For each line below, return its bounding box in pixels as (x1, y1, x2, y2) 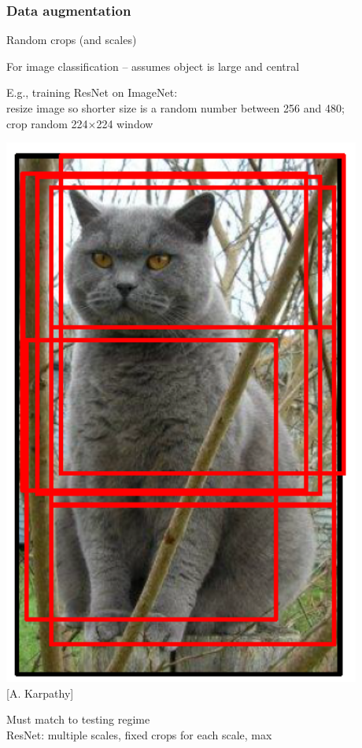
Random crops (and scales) (6, 31, 137, 48)
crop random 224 (6, 115, 88, 131)
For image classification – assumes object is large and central (6, 57, 300, 74)
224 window (96, 115, 153, 131)
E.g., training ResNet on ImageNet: (6, 84, 178, 101)
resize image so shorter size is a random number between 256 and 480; (6, 100, 345, 116)
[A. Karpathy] (6, 684, 74, 701)
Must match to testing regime (6, 711, 150, 728)
